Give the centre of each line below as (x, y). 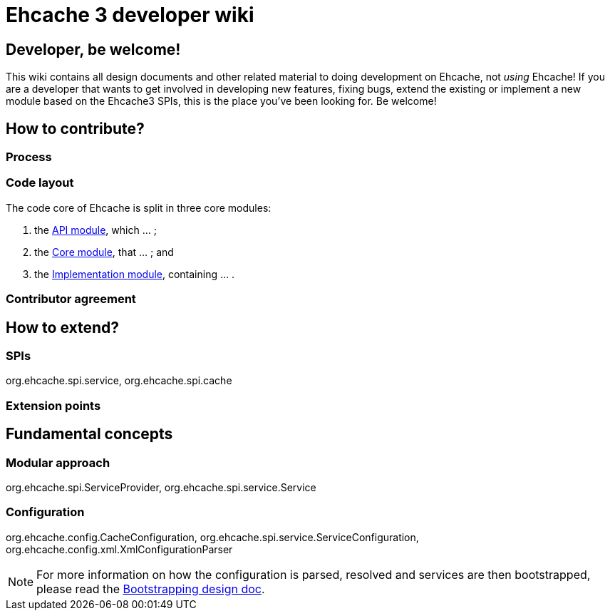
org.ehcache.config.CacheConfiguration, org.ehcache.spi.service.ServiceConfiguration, (212, 537)
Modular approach (58, 462)
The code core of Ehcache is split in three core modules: (139, 207)
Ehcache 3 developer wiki (130, 15)
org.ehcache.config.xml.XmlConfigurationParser (119, 549)
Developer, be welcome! (93, 49)
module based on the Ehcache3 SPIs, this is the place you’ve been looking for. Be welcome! (221, 101)
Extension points (53, 405)
